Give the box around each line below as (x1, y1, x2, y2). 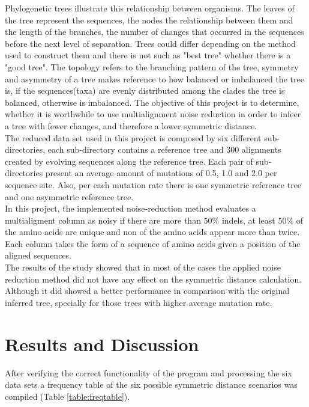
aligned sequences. (5, 249, 71, 262)
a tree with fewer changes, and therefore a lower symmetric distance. (5, 119, 257, 132)
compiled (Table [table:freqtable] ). (5, 390, 130, 402)
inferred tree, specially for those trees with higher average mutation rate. (5, 296, 272, 308)
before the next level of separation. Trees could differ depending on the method (5, 37, 296, 49)
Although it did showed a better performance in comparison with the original (5, 284, 290, 297)
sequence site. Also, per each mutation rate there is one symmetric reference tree (5, 178, 302, 191)
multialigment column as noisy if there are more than (5, 213, 201, 226)
